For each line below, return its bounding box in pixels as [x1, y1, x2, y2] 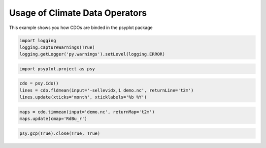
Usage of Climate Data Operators [9, 7, 147, 18]
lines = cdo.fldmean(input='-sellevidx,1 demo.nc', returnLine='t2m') [19, 88, 194, 93]
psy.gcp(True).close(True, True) [19, 130, 100, 136]
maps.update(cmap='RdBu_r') [19, 116, 87, 121]
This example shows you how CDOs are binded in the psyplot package [9, 25, 153, 30]
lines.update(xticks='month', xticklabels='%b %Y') [19, 94, 147, 100]
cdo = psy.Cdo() [19, 81, 59, 86]
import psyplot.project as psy [19, 66, 96, 71]
